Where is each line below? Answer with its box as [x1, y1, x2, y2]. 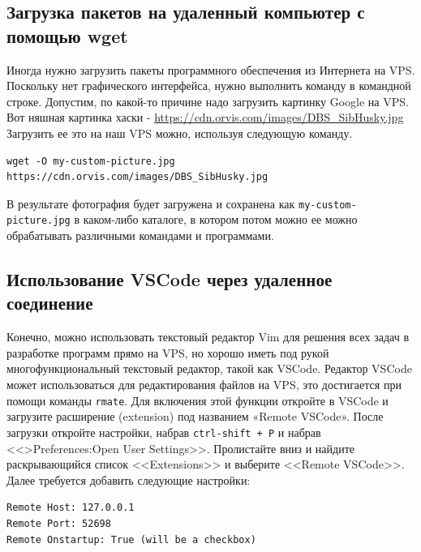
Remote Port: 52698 [6, 517, 111, 529]
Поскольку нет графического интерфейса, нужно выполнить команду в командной [6, 77, 411, 94]
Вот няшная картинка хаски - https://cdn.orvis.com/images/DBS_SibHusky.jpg [6, 109, 404, 126]
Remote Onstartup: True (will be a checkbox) [6, 533, 256, 546]
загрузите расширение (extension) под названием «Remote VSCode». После [6, 408, 384, 425]
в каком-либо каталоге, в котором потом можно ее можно [74, 211, 358, 228]
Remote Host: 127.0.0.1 [6, 502, 135, 514]
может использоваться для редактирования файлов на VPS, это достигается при [6, 376, 402, 393]
